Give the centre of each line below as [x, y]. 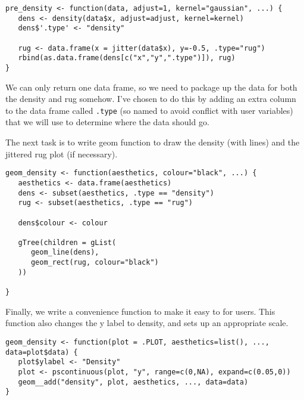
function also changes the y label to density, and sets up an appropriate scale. [147, 323]
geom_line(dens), [65, 252]
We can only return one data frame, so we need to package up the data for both [151, 87]
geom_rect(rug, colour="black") [95, 263]
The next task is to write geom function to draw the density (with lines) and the [153, 142]
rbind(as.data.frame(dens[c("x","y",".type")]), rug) [127, 58]
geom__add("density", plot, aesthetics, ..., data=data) [133, 382]
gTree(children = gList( [67, 242]
